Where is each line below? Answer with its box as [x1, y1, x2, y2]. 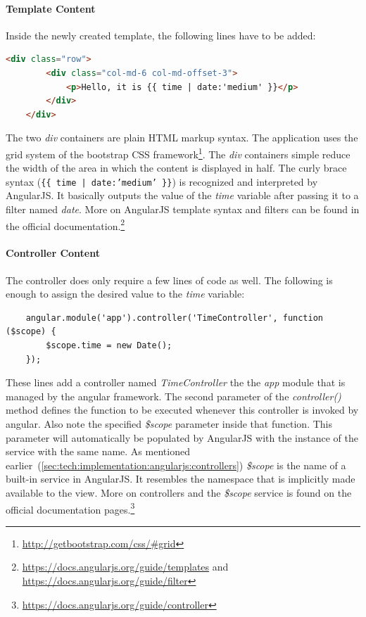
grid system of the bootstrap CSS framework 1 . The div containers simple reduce [6, 144, 351, 161]
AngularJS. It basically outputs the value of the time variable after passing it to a [6, 188, 359, 203]
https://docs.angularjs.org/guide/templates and [22, 559, 229, 574]
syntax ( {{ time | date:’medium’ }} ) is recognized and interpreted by [6, 174, 318, 189]
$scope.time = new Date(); [46, 341, 172, 351]
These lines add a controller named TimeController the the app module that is [6, 375, 346, 390]
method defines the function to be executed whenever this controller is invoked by [6, 402, 359, 417]
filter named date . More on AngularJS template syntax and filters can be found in [6, 202, 360, 217]
